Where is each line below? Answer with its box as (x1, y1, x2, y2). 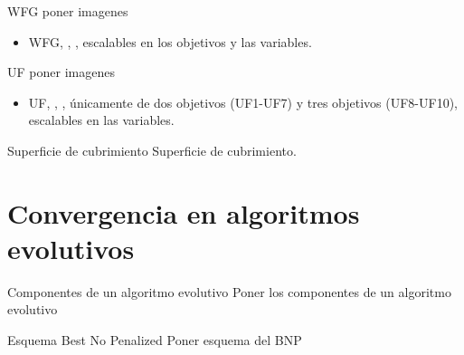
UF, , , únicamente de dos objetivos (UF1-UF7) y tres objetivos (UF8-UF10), (28, 92, 459, 111)
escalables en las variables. (28, 110, 175, 130)
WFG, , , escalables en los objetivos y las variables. (28, 32, 312, 51)
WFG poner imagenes (7, 2, 128, 20)
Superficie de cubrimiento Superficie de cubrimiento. (7, 140, 297, 159)
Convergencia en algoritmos (7, 194, 360, 231)
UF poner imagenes (7, 62, 115, 82)
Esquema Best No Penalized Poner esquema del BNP (7, 331, 302, 350)
